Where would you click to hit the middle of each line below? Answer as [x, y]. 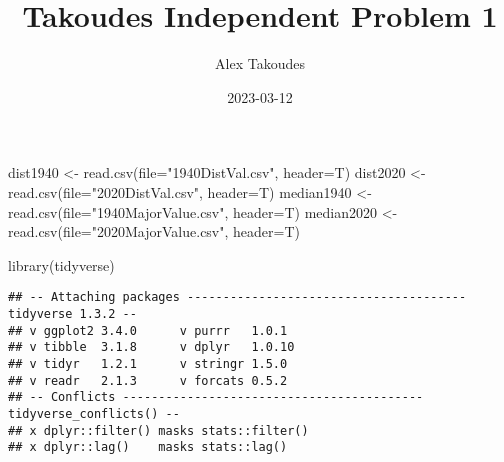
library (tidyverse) [61, 264]
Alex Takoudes [260, 63]
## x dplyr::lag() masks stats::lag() [148, 447]
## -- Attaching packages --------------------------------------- [237, 297]
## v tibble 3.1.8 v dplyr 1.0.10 [151, 347]
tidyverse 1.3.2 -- [72, 313]
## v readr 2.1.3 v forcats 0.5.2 [148, 380]
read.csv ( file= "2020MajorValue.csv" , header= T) [154, 231]
